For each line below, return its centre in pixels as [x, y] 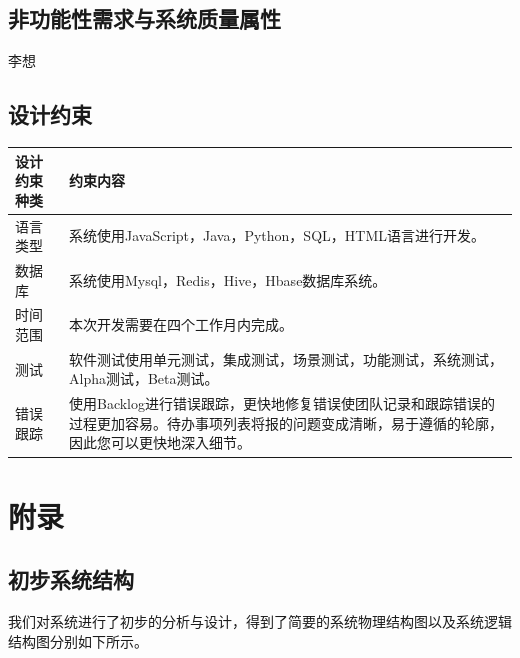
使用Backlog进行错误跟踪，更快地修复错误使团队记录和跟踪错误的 [282, 403]
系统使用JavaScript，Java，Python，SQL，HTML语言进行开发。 [276, 235]
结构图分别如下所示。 [78, 640]
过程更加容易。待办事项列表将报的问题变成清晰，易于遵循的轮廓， [285, 422]
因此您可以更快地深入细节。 [159, 442]
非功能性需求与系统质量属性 [144, 18]
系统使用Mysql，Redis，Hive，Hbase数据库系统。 [227, 279]
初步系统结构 [71, 579]
